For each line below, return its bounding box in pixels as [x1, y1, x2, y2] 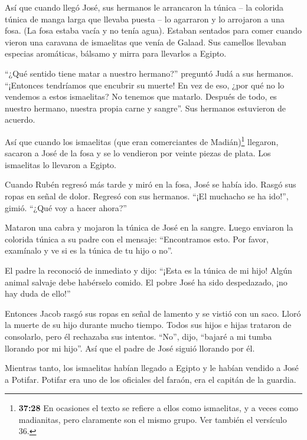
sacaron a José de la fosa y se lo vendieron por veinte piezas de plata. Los [5, 147, 271, 159]
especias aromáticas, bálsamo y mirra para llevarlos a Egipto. [5, 47, 227, 60]
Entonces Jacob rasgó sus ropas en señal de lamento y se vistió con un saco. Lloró [5, 307, 301, 319]
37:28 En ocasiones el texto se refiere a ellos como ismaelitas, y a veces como [18, 402, 299, 414]
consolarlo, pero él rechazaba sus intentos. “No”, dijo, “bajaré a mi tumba [5, 330, 272, 342]
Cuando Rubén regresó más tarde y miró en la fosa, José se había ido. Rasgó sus [5, 178, 296, 191]
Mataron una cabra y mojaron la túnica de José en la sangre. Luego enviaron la [5, 221, 293, 234]
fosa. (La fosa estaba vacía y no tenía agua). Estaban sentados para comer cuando [5, 24, 302, 37]
